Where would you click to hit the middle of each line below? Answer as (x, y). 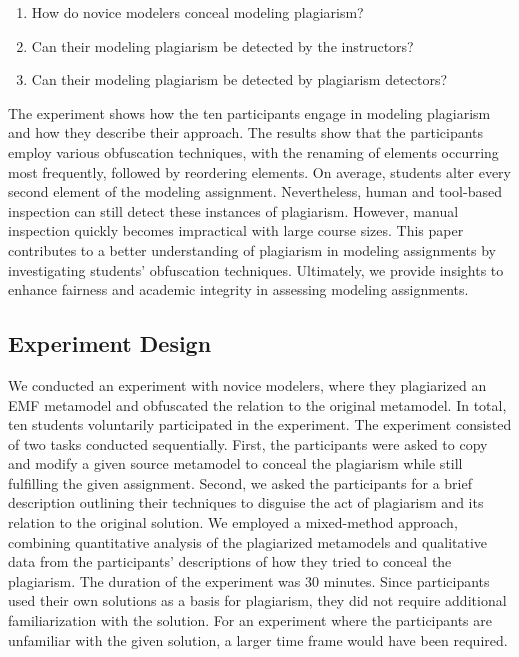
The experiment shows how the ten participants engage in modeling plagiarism (249, 112)
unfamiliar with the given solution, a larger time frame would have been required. (258, 639)
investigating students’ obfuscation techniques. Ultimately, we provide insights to (256, 269)
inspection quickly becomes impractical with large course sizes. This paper (236, 230)
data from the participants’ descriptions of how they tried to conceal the (230, 561)
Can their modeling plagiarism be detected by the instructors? (222, 45)
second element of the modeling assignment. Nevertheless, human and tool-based (255, 191)
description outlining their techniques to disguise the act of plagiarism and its (246, 502)
